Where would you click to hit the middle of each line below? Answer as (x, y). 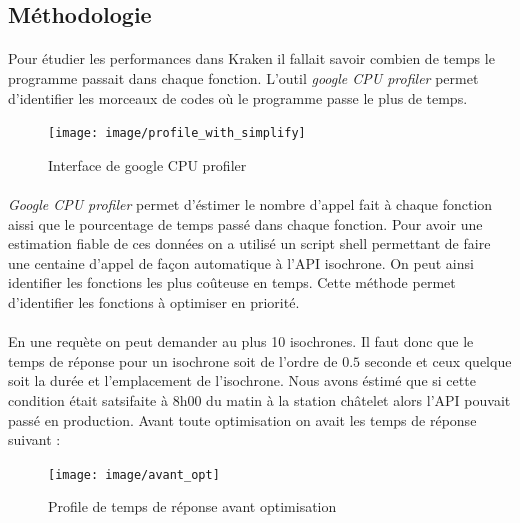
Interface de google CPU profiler (147, 164)
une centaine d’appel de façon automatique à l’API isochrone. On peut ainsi (241, 262)
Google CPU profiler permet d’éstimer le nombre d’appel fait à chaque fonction (250, 204)
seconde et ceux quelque (438, 360)
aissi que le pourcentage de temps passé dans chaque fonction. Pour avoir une (245, 223)
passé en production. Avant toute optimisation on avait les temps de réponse (242, 419)
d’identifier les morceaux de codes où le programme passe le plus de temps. (238, 97)
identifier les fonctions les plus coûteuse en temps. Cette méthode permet (232, 282)
